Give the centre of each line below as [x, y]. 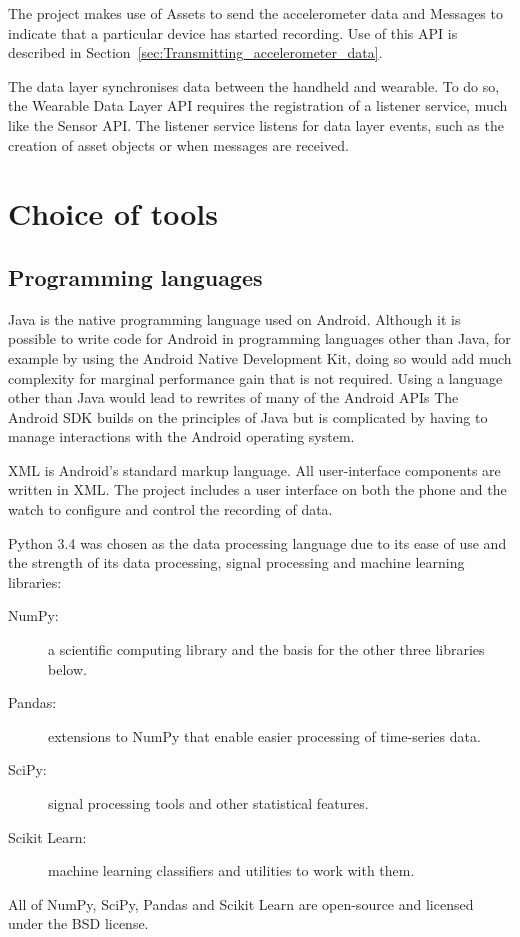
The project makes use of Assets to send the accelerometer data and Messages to [255, 13]
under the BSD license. [78, 923]
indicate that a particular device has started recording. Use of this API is [233, 32]
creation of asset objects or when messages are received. [178, 144]
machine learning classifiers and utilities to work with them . [231, 870]
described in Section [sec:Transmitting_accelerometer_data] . [195, 52]
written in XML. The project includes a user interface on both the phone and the [257, 489]
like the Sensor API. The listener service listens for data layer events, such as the [256, 124]
